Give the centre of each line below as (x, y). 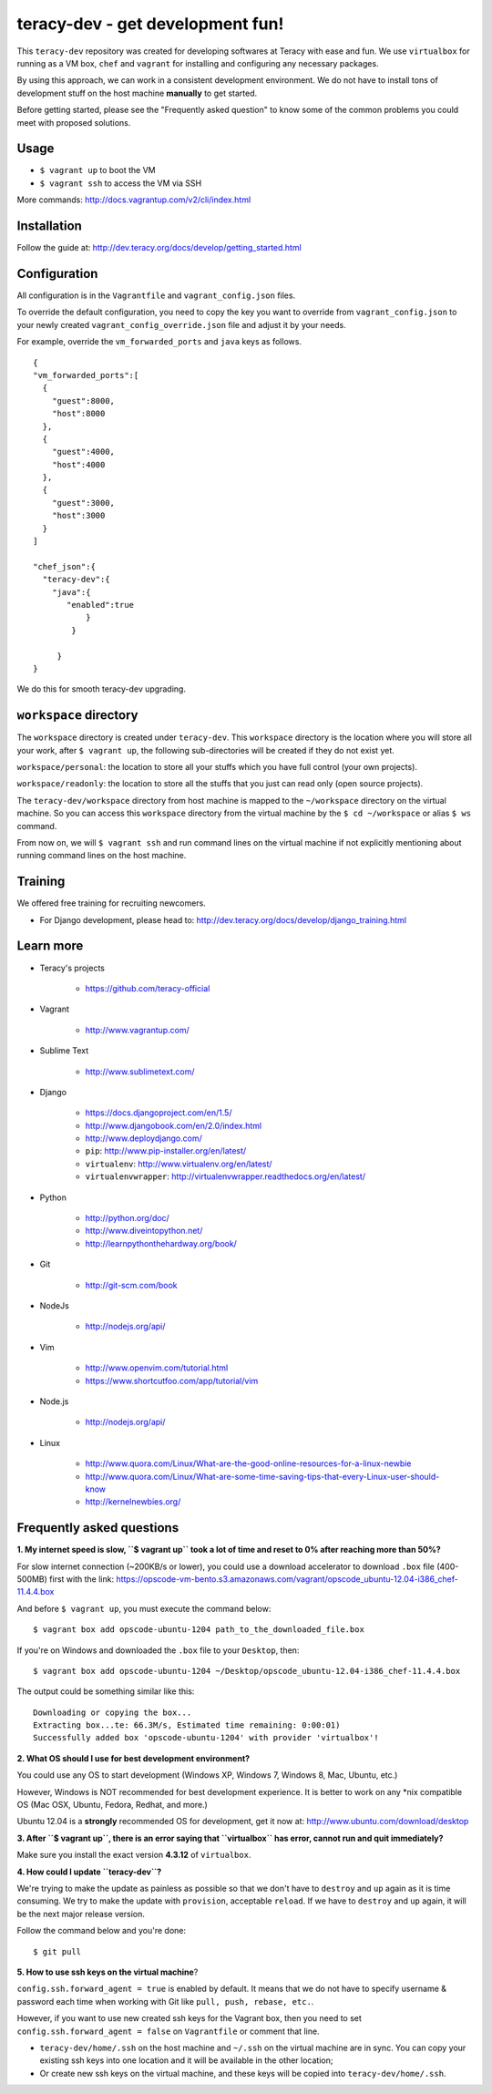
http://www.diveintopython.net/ (144, 1231)
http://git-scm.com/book (131, 1285)
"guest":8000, (83, 400)
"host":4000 (78, 464)
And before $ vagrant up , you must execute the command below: (144, 1608)
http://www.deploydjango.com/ (143, 1138)
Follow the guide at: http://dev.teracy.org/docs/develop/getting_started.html (159, 248)
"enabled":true (101, 605)
